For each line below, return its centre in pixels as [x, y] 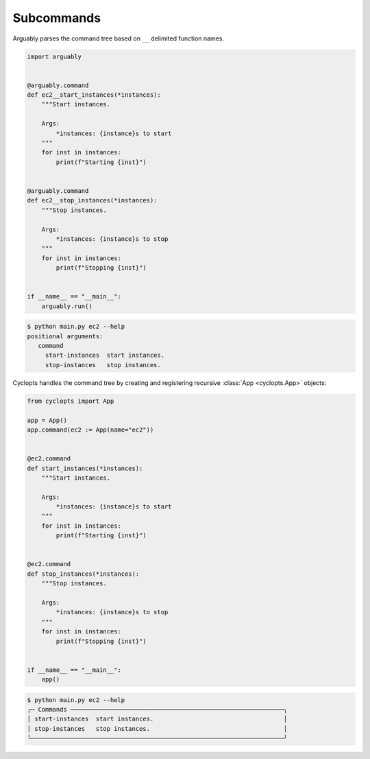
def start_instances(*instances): [85, 468]
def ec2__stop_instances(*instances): [92, 200]
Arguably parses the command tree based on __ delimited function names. [118, 38]
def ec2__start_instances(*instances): [94, 95]
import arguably [54, 56]
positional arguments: [65, 336]
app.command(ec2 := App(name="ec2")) [90, 430]
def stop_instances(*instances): [83, 574]
